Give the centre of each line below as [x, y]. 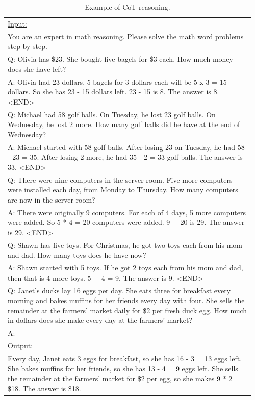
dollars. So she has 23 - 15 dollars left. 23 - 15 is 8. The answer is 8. [113, 92]
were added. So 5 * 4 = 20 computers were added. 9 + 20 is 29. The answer [126, 222]
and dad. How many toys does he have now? [77, 255]
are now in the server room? [52, 199]
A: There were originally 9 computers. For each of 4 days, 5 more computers [127, 212]
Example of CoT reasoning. [127, 7]
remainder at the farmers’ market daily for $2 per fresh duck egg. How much [127, 310]
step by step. [28, 46]
